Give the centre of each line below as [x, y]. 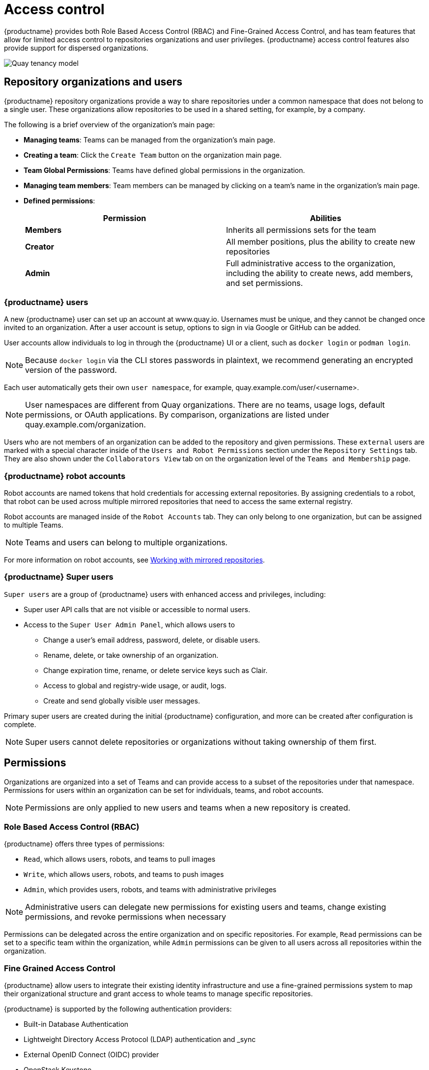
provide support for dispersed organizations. [76, 48]
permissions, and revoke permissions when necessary [126, 917]
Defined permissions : [59, 200]
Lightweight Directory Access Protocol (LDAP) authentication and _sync [140, 1040]
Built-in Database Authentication [76, 1024]
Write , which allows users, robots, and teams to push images [124, 874]
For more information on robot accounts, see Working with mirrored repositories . [134, 560]
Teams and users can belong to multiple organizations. [126, 543]
